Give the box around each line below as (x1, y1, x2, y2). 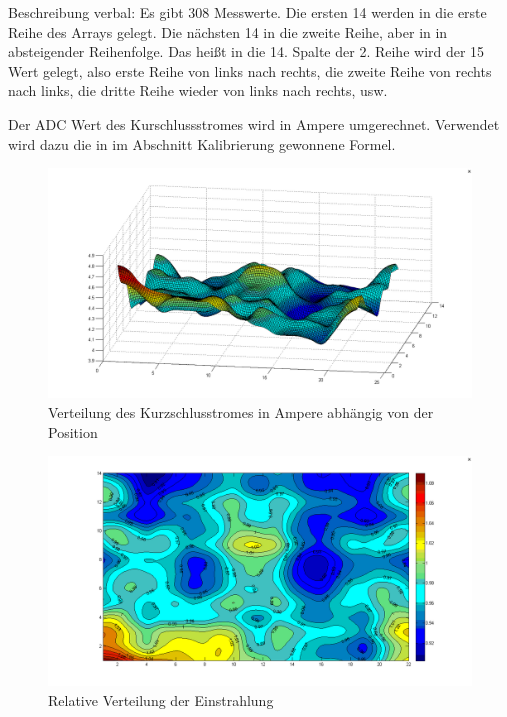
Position (48, 421, 98, 442)
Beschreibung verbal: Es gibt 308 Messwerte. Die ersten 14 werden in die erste (8, 2, 487, 22)
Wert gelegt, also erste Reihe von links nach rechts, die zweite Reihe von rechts (8, 60, 492, 81)
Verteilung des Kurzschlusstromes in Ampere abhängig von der (48, 401, 434, 422)
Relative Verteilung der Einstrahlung (48, 689, 274, 710)
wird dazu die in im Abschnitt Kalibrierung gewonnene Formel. (8, 133, 396, 154)
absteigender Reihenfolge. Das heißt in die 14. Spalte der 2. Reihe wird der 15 (8, 41, 485, 62)
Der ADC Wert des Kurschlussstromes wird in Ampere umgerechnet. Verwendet (8, 113, 500, 134)
